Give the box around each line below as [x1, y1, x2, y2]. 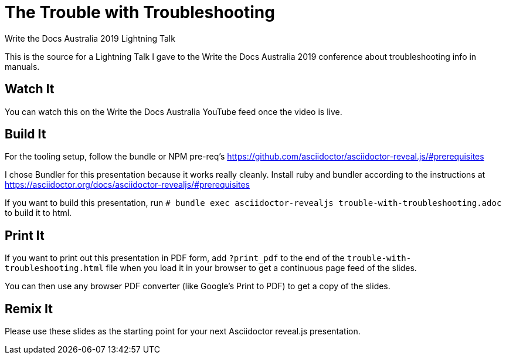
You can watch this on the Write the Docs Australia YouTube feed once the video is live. [5, 106, 342, 117]
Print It [5, 228, 45, 243]
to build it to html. [5, 208, 72, 218]
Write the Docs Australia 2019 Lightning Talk [5, 33, 175, 43]
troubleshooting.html [5, 263, 104, 273]
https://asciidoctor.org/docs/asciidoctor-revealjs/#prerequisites [5, 179, 250, 190]
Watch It [5, 82, 55, 97]
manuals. [5, 61, 40, 72]
